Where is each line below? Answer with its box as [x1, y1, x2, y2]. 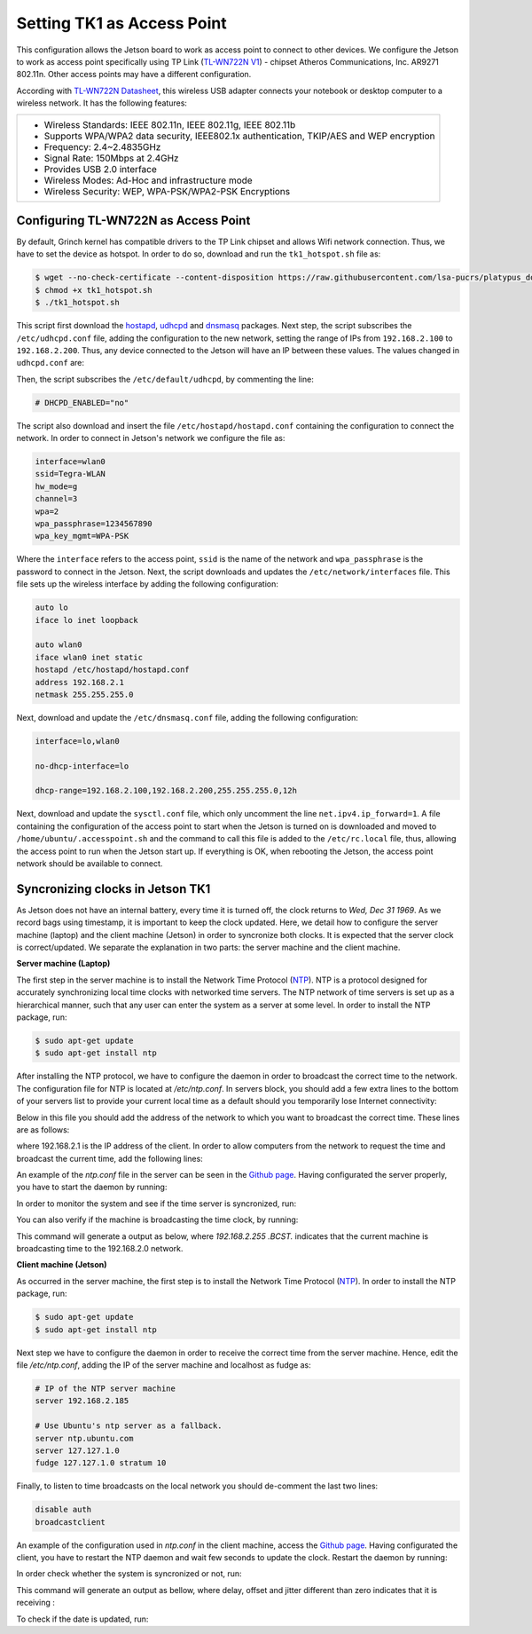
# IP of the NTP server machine [35, 1383, 176, 1393]
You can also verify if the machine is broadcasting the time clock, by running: [16, 1214, 299, 1225]
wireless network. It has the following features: [16, 98, 188, 108]
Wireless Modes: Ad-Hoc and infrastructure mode [43, 174, 253, 186]
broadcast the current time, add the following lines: [16, 1153, 203, 1164]
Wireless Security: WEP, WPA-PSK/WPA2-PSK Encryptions [43, 185, 291, 197]
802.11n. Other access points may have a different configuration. [16, 69, 252, 80]
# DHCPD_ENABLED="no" [35, 398, 129, 407]
